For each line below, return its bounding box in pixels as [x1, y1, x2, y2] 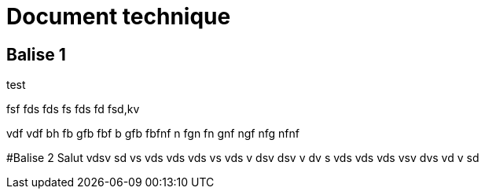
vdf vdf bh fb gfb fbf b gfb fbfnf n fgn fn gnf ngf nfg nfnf [6, 127, 299, 141]
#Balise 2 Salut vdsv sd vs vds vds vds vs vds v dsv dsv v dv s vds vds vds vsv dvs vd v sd [6, 151, 479, 165]
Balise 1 [6, 44, 66, 64]
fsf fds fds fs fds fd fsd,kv [6, 102, 140, 116]
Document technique [6, 3, 231, 30]
